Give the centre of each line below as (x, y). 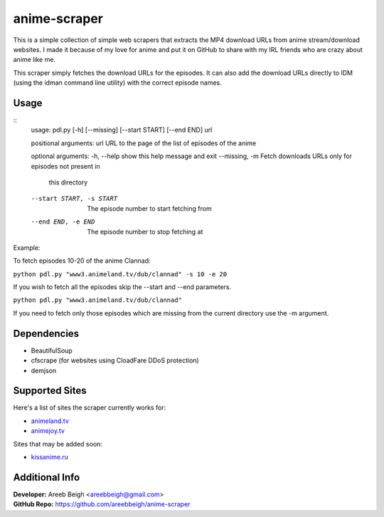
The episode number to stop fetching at (145, 231)
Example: (27, 247)
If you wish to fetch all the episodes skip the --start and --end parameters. (122, 287)
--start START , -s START (74, 199)
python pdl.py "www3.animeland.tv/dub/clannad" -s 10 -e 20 (120, 274)
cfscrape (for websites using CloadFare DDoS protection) (115, 360)
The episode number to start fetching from (150, 208)
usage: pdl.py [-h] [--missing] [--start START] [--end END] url (122, 130)
